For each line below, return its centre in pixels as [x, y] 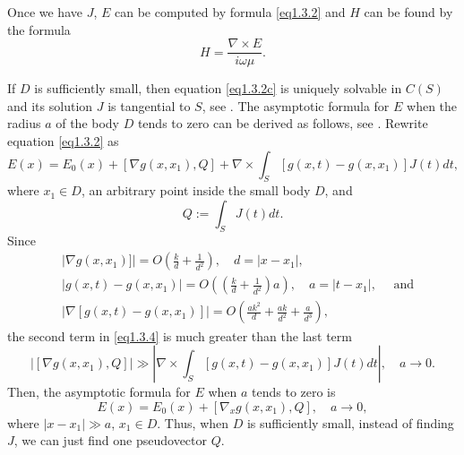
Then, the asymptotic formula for [99, 392]
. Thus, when [193, 422]
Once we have [45, 12]
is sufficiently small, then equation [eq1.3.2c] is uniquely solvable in [218, 88]
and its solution [50, 105]
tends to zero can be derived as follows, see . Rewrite [283, 123]
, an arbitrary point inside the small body [196, 190]
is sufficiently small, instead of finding [350, 422]
